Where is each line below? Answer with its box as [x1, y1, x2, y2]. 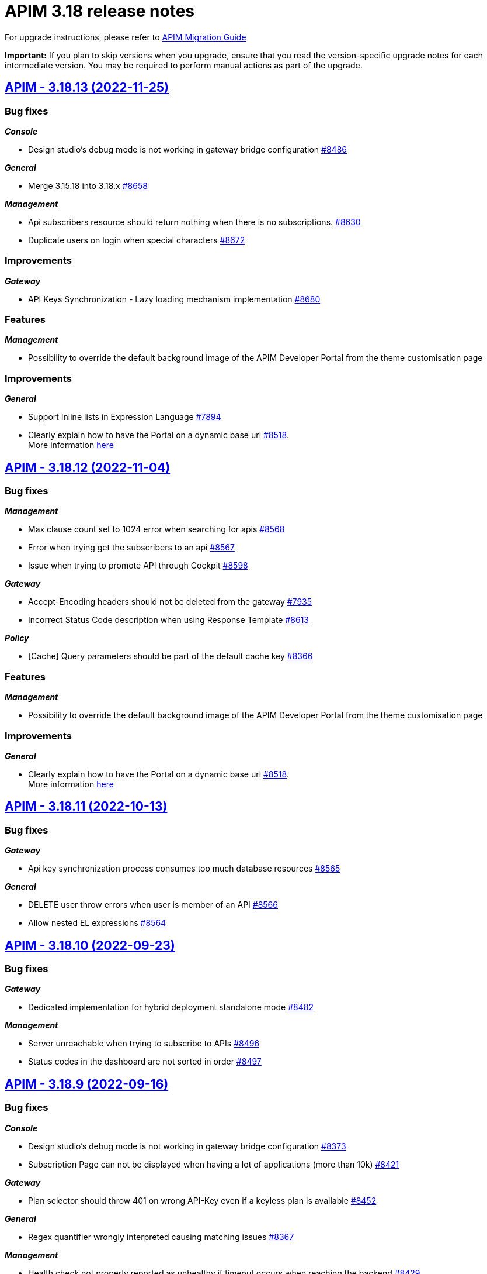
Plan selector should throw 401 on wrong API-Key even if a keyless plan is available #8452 [28, 1195, 377, 1206]
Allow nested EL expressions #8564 [28, 918, 166, 928]
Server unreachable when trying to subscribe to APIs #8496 [28, 1038, 260, 1049]
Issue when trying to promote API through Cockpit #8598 [28, 560, 248, 571]
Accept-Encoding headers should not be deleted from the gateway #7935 [28, 597, 312, 607]
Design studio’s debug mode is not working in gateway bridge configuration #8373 [28, 1141, 346, 1151]
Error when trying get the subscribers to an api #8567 [28, 542, 235, 553]
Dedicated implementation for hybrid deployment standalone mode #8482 [28, 1002, 314, 1013]
